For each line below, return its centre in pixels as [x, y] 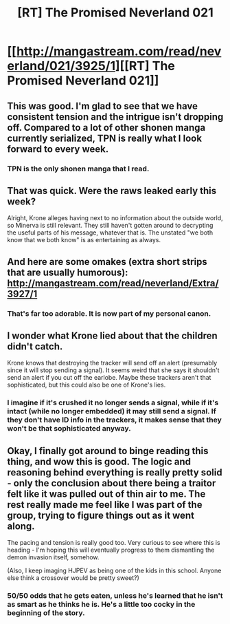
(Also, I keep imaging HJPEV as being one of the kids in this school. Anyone [114, 571]
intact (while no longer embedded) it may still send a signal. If [112, 411]
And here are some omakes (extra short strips [107, 262]
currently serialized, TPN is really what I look [105, 138]
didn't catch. [35, 346]
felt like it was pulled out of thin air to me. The [106, 494]
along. [21, 526]
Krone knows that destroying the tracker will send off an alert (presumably [112, 363]
